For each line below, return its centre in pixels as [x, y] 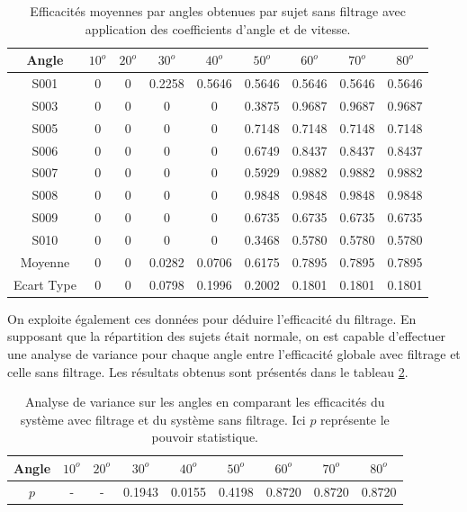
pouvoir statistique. [205, 437]
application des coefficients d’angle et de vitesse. [218, 28]
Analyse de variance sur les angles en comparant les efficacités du [205, 402]
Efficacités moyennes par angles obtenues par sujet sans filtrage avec [218, 11]
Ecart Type [45, 284]
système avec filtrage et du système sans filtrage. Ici [163, 419]
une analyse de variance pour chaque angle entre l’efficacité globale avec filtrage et [234, 353]
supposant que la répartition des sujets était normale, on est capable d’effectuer [227, 336]
